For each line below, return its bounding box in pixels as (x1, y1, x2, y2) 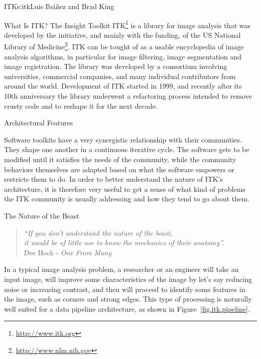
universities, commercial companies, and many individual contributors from (4, 70, 236, 81)
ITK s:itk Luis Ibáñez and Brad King (4, 1, 114, 11)
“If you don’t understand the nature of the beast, (24, 227, 173, 238)
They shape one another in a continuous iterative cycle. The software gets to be (4, 144, 249, 155)
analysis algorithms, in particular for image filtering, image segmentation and (4, 51, 242, 61)
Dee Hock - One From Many (24, 247, 112, 257)
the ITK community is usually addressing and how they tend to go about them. (4, 193, 249, 204)
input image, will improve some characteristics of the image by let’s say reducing (4, 273, 252, 284)
